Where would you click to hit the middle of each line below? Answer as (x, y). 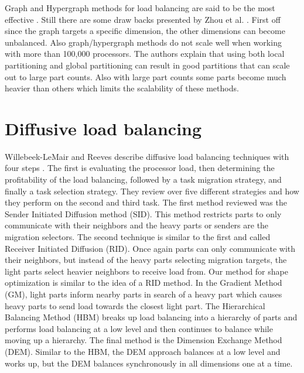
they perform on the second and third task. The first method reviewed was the (146, 202)
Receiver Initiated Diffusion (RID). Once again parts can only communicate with (150, 248)
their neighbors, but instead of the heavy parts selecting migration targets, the (146, 260)
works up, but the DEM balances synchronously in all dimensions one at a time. (149, 363)
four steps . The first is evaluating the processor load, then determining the (140, 168)
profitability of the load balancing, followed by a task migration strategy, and (143, 179)
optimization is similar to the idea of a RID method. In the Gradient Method (144, 283)
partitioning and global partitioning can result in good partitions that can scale (147, 65)
